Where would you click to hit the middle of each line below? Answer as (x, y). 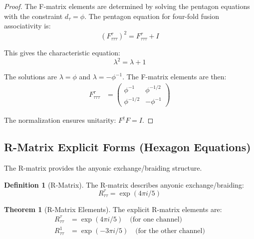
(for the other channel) (170, 231)
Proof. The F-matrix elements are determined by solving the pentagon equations (127, 6)
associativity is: (27, 26)
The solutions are (30, 77)
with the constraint (33, 16)
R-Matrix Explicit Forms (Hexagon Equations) (127, 147)
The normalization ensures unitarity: (60, 120)
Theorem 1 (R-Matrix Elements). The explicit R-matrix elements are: (113, 209)
